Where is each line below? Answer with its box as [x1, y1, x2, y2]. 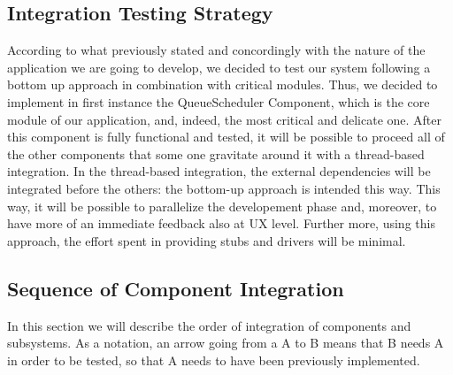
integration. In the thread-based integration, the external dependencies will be [7, 162, 431, 180]
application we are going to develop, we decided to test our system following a [7, 57, 431, 76]
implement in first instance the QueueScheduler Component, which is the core [7, 92, 430, 111]
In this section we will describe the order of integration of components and [7, 316, 411, 334]
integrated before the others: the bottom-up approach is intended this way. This [7, 179, 441, 197]
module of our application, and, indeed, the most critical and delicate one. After [7, 110, 442, 128]
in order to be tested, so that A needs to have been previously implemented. [7, 350, 420, 369]
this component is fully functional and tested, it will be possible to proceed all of [7, 127, 445, 146]
